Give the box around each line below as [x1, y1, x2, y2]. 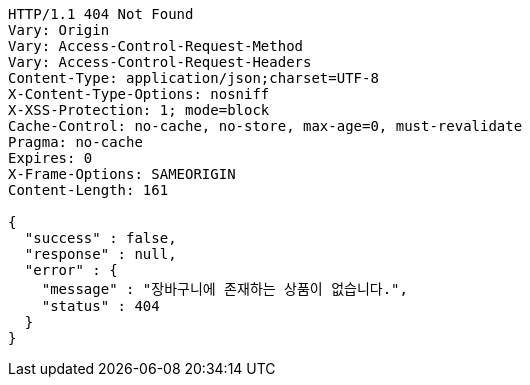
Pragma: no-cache [8, 134, 143, 150]
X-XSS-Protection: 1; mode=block [8, 102, 270, 118]
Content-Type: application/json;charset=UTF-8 [8, 70, 379, 86]
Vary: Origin [8, 22, 110, 38]
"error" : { [24, 262, 118, 278]
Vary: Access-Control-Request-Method [8, 38, 304, 54]
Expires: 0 [8, 150, 93, 166]
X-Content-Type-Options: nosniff [8, 86, 270, 102]
